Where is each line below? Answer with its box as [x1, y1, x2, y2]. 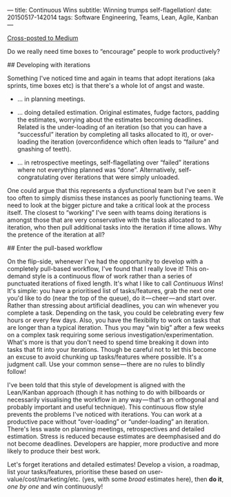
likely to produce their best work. [7, 447, 101, 455]
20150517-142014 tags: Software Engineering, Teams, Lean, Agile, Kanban [7, 13, 219, 21]
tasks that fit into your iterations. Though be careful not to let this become [7, 346, 217, 353]
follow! [7, 368, 26, 375]
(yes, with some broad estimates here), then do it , [81, 475, 224, 483]
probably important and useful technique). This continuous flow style [7, 403, 203, 411]
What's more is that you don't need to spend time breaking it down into [7, 338, 209, 346]
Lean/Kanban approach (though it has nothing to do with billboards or [7, 388, 205, 396]
